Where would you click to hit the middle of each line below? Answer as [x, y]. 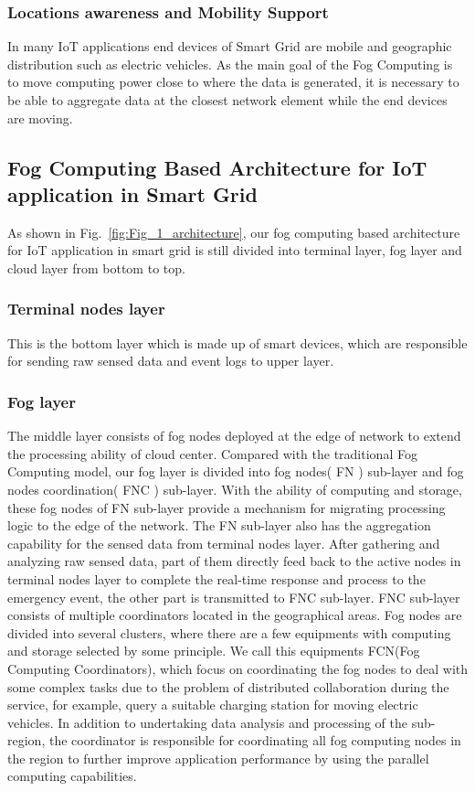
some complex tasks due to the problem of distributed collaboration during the [228, 686]
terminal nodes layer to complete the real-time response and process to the [216, 578]
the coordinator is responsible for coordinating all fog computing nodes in [255, 740]
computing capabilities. [72, 776]
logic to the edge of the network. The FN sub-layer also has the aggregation [219, 525]
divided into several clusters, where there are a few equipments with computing [229, 632]
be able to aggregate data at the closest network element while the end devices [227, 100]
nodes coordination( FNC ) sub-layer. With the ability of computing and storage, [235, 489]
